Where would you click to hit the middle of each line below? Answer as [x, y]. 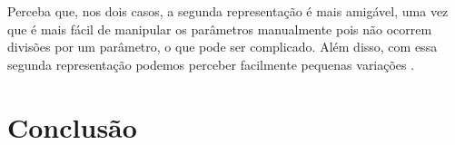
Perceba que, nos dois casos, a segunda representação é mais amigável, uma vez [228, 11]
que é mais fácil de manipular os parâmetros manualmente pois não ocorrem [220, 29]
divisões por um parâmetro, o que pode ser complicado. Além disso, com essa [223, 47]
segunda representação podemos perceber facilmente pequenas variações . [211, 64]
